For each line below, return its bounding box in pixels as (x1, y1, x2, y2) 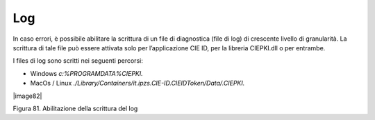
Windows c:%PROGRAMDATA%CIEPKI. (30, 69, 144, 77)
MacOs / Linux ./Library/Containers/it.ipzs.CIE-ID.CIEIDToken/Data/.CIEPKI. (30, 79, 245, 88)
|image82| (12, 92, 42, 100)
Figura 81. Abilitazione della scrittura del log (12, 104, 138, 112)
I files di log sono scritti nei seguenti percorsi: (12, 57, 144, 65)
